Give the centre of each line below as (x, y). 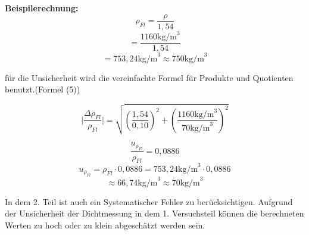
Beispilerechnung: (42, 8)
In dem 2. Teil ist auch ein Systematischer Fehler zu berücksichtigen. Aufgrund (149, 201)
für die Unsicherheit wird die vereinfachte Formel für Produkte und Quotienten (149, 77)
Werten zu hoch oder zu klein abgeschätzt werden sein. (105, 225)
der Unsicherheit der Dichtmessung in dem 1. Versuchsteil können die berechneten (154, 213)
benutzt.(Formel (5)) (43, 89)
